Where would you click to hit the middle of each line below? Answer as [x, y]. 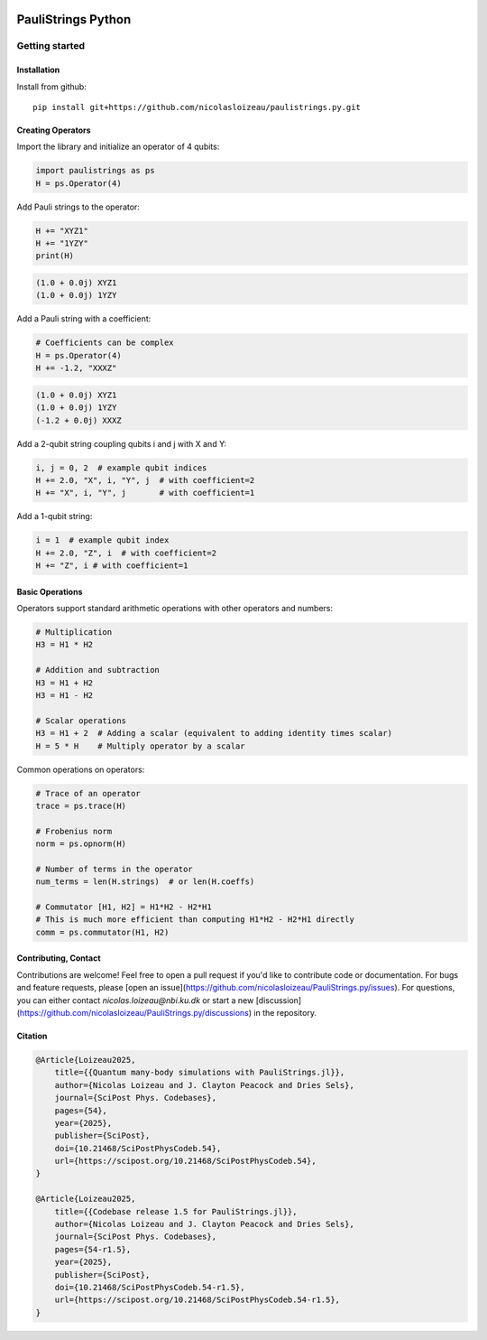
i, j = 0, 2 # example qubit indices [121, 468]
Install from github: [52, 87]
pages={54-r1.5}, [93, 1249]
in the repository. [285, 1012]
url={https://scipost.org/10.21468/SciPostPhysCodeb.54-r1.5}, [198, 1300]
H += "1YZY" [62, 243]
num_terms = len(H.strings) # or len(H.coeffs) [145, 882]
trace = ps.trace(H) [81, 805]
